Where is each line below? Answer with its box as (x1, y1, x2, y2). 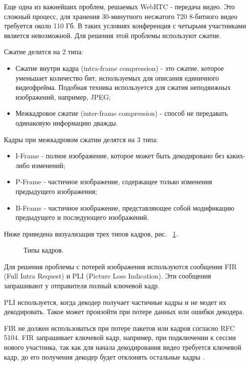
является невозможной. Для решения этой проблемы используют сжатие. (4, 30, 221, 40)
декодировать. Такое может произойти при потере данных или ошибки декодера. (4, 306, 244, 317)
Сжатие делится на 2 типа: (4, 46, 84, 57)
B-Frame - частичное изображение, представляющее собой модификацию (15, 202, 235, 213)
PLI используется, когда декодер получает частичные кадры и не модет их (4, 297, 227, 307)
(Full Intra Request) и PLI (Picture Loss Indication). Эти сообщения (4, 271, 211, 281)
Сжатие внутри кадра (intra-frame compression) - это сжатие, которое (15, 63, 224, 73)
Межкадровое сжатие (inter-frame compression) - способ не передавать (15, 108, 228, 118)
